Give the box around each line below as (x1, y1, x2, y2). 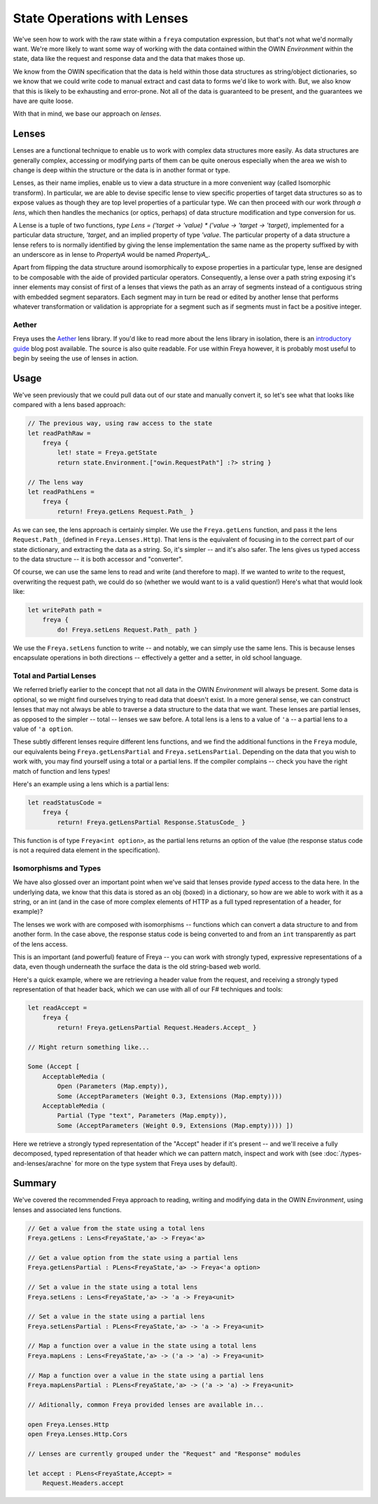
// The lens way (27, 478, 84, 486)
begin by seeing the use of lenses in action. (13, 354, 139, 362)
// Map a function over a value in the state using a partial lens (27, 1371, 265, 1379)
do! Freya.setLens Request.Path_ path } (57, 625, 198, 634)
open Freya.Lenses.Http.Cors (27, 1430, 128, 1438)
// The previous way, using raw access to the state (27, 419, 213, 427)
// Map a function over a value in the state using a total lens (27, 1342, 257, 1350)
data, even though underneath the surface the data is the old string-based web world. (13, 963, 261, 971)
